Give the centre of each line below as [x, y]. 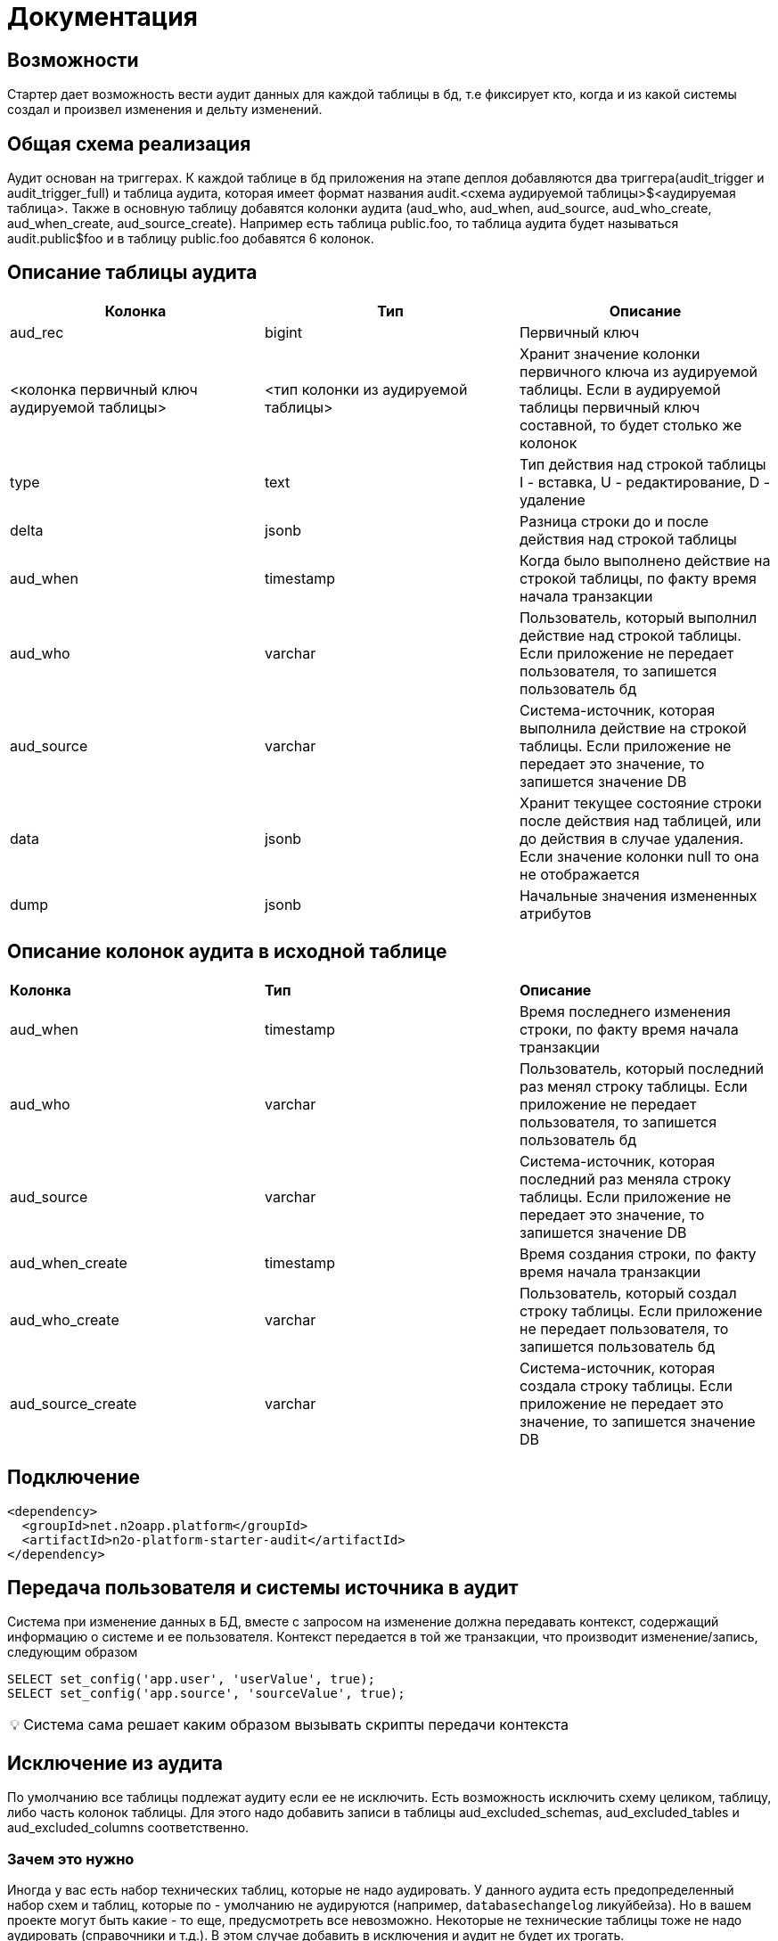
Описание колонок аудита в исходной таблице [227, 952]
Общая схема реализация [129, 143]
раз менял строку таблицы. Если [633, 1086]
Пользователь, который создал [628, 1293]
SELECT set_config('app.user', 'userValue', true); [192, 1679]
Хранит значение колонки [610, 353]
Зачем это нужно [71, 1859]
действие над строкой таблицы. [630, 635]
